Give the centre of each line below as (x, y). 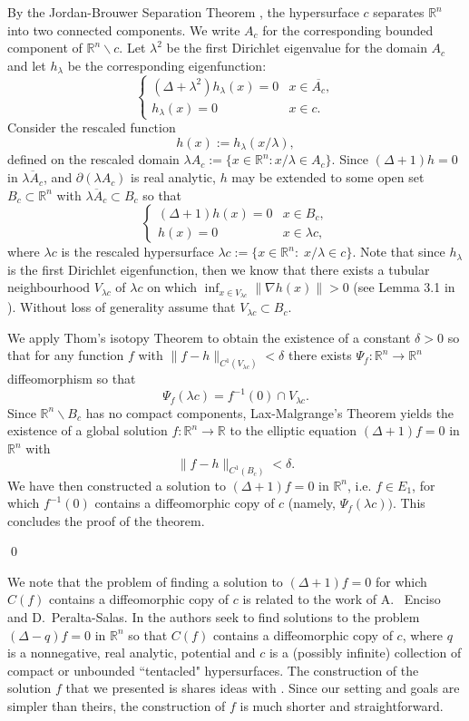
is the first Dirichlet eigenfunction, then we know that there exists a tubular (219, 269)
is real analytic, (173, 177)
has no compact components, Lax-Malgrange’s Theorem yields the (270, 412)
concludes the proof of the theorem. (106, 520)
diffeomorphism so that (72, 379)
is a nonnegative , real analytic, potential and (132, 653)
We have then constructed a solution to (117, 485)
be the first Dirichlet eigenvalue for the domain (297, 48)
